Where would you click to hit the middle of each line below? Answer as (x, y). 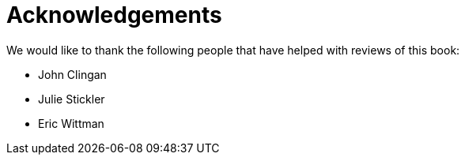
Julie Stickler (72, 99)
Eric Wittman (71, 123)
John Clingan (72, 74)
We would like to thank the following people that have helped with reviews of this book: (233, 50)
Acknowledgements (114, 15)
